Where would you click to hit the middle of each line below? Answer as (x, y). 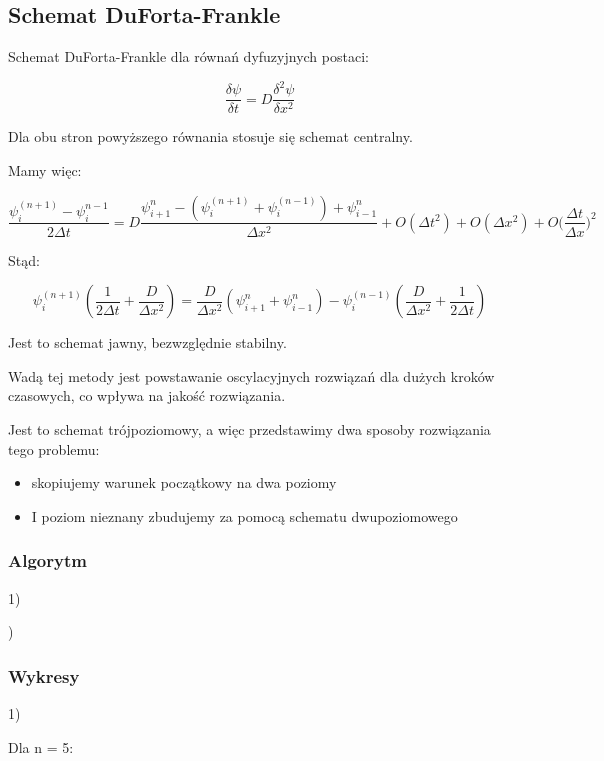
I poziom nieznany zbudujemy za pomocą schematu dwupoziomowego (244, 515)
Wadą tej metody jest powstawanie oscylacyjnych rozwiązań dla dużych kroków (251, 375)
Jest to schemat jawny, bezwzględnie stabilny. (147, 342)
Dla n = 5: (41, 746)
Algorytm (47, 560)
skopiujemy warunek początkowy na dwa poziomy (184, 482)
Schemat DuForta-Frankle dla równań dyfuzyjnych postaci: (188, 56)
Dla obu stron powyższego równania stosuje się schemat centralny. (210, 136)
